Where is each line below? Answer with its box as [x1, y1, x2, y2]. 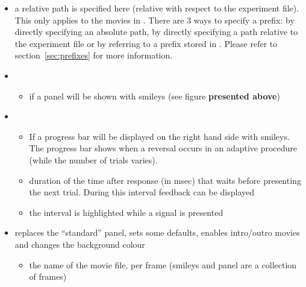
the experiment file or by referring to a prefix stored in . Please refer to [14, 37, 278, 49]
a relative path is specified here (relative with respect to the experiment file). [14, 2, 299, 14]
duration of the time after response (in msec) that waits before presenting [29, 174, 301, 186]
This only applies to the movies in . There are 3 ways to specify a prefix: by [14, 13, 295, 26]
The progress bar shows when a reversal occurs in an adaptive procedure [29, 142, 298, 154]
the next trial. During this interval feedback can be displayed [29, 186, 255, 198]
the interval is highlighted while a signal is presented [29, 206, 223, 218]
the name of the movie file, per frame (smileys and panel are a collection [29, 258, 297, 271]
